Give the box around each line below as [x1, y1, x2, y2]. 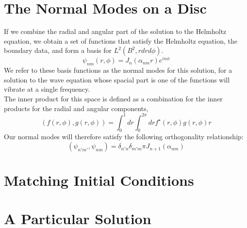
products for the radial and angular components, [4, 103, 148, 113]
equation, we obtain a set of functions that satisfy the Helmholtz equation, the [4, 35, 237, 46]
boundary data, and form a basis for [4, 45, 112, 55]
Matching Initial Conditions [4, 170, 194, 190]
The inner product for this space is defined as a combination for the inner [4, 93, 223, 103]
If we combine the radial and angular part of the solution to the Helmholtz [4, 26, 227, 36]
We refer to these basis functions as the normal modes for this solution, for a [4, 65, 232, 75]
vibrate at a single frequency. [4, 84, 90, 94]
